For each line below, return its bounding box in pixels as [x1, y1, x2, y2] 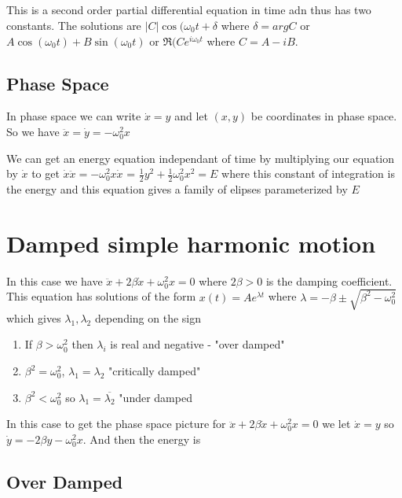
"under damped [119, 389, 192, 405]
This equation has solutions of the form [6, 288, 196, 304]
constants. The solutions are [6, 17, 141, 33]
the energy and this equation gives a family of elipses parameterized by [6, 180, 348, 197]
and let [174, 108, 208, 124]
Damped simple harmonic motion [6, 227, 376, 259]
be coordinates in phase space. [250, 108, 397, 124]
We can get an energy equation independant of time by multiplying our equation [6, 149, 395, 166]
